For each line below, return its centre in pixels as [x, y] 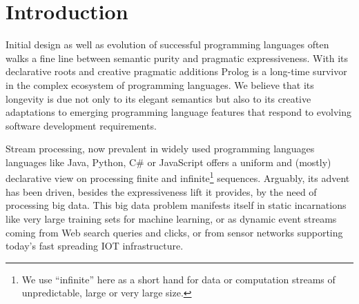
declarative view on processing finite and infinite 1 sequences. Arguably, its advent [178, 177]
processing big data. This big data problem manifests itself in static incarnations [176, 205]
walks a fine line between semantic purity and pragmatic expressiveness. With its [177, 58]
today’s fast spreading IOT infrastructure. [95, 246]
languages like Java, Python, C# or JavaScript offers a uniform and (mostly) [168, 162]
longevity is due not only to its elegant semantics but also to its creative [158, 98]
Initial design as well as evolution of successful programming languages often [167, 44]
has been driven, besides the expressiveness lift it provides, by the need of [161, 191]
